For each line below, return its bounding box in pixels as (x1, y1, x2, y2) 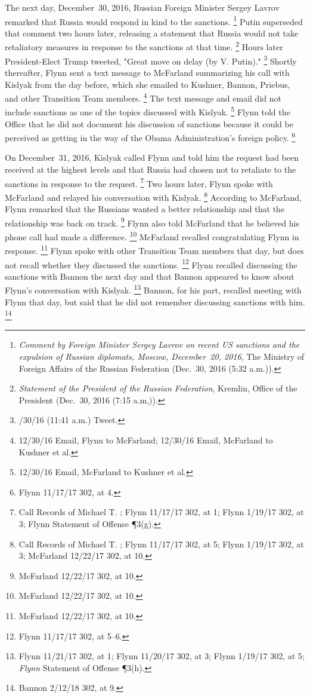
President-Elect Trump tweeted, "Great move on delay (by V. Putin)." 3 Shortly (5, 53, 297, 67)
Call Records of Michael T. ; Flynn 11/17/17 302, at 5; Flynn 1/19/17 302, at (18, 537, 304, 550)
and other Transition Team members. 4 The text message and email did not (5, 90, 281, 104)
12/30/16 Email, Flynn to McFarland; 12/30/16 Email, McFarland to (18, 434, 273, 446)
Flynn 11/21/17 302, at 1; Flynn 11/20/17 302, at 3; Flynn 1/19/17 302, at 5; (18, 650, 305, 662)
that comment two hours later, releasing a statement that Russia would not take (5, 26, 299, 39)
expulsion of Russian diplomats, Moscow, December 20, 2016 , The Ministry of (18, 350, 305, 363)
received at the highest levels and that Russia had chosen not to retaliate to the (5, 163, 296, 176)
